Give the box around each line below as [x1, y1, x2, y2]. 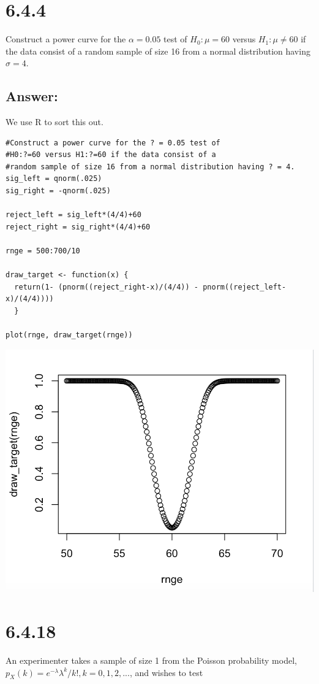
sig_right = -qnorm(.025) [6, 186, 111, 196]
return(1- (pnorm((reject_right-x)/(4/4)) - [14, 282, 198, 291]
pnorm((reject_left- [203, 282, 287, 291]
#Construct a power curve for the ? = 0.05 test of [6, 138, 220, 147]
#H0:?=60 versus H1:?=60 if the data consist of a [6, 150, 216, 159]
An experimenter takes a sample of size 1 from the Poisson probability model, [6, 654, 297, 667]
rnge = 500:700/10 [6, 247, 80, 256]
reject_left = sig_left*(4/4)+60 [6, 210, 141, 220]
